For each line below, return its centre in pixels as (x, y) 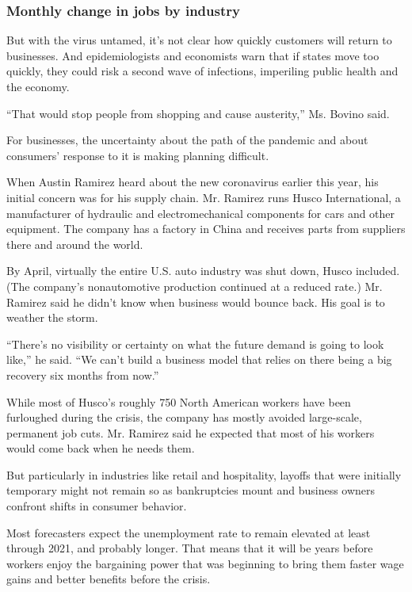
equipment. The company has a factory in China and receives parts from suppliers (206, 229)
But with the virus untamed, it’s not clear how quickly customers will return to (199, 40)
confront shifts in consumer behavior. (97, 506)
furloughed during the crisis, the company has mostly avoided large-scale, (184, 417)
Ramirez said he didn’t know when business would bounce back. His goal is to (196, 302)
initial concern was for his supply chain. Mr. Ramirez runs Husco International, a (204, 197)
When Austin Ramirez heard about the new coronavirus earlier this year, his (193, 182)
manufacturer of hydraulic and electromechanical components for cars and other (201, 213)
